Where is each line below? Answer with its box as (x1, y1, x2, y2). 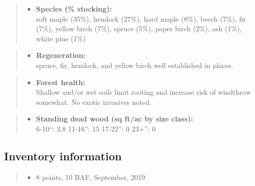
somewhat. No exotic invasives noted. (36, 96, 151, 107)
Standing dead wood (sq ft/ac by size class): (36, 113, 193, 124)
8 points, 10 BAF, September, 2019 (36, 171, 145, 182)
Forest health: (36, 77, 85, 87)
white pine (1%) (36, 33, 86, 43)
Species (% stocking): (36, 4, 112, 14)
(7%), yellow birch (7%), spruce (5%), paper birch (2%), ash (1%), (36, 23, 242, 34)
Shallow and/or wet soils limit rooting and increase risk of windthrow (36, 87, 251, 97)
